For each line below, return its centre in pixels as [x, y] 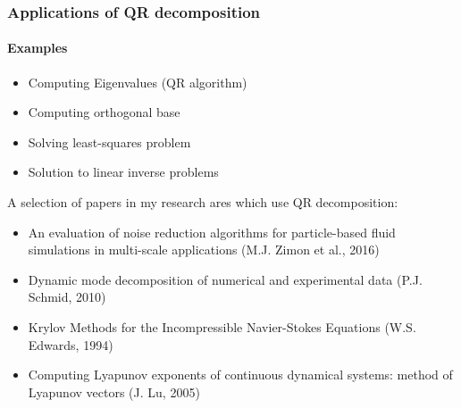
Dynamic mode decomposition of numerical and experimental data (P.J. [225, 279]
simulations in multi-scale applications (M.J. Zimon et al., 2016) [204, 250]
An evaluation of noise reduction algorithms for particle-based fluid [212, 232]
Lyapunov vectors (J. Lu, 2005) [114, 391]
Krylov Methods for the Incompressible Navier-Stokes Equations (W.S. [222, 326]
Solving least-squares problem [109, 142]
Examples [38, 48]
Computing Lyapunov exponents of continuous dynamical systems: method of [240, 375]
